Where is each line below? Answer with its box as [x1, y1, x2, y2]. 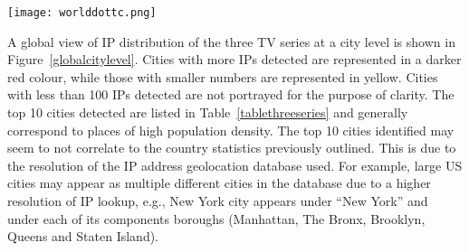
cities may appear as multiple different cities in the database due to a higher [7, 173, 431, 192]
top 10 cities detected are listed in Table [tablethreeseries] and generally [7, 103, 408, 122]
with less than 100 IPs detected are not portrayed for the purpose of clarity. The [7, 85, 455, 104]
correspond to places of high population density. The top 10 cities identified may [7, 120, 455, 139]
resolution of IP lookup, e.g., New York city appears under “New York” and [7, 191, 428, 210]
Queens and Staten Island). [7, 227, 159, 246]
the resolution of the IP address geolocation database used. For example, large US [7, 155, 463, 174]
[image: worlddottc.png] [7, 6, 157, 19]
